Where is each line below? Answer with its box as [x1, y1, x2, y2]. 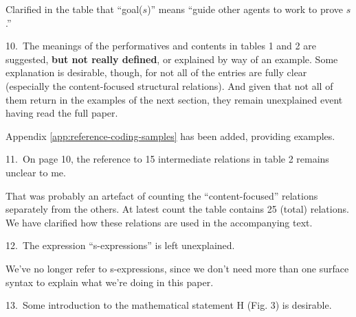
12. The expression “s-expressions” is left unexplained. [5, 238, 235, 253]
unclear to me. [5, 165, 66, 179]
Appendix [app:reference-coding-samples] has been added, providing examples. [5, 128, 335, 143]
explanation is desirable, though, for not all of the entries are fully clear [5, 65, 307, 80]
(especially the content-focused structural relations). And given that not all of [5, 78, 333, 93]
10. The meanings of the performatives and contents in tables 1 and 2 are [5, 38, 316, 53]
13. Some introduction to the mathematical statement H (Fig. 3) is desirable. [5, 298, 332, 312]
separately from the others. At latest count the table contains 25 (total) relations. [5, 202, 349, 216]
